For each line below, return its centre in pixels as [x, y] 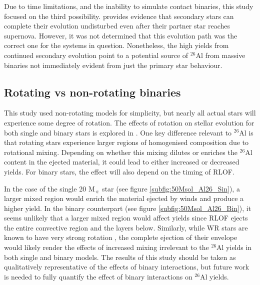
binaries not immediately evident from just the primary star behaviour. [113, 65]
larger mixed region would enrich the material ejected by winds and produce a [124, 198]
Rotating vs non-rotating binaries [92, 92]
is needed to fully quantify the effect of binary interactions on [98, 276]
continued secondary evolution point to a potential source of [96, 55]
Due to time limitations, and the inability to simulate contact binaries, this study [129, 6]
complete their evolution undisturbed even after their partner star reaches [117, 26]
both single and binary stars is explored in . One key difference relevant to [118, 132]
